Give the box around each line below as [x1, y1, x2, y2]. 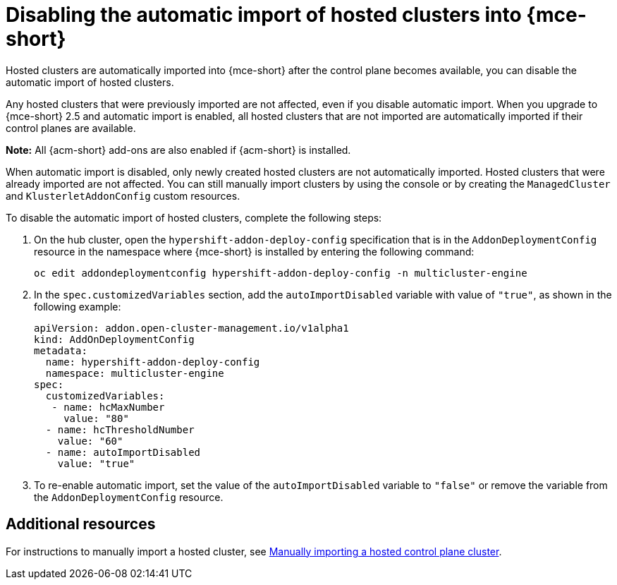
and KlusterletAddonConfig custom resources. [6, 189, 240, 202]
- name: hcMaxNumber [51, 401, 165, 413]
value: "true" [57, 457, 135, 469]
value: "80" [63, 412, 129, 424]
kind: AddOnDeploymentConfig [34, 333, 195, 345]
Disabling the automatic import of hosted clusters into [6, 3, 522, 27]
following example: [34, 300, 121, 313]
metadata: [34, 344, 87, 356]
